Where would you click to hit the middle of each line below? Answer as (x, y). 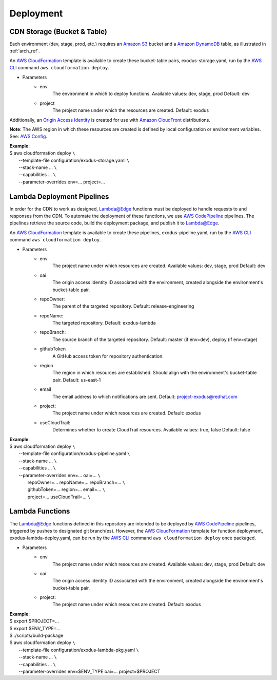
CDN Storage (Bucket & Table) (58, 32)
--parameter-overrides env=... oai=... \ (60, 475)
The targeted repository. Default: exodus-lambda (104, 323)
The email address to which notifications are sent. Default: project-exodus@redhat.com (145, 396)
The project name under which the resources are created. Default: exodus (131, 110)
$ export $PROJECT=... (34, 621)
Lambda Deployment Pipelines (59, 196)
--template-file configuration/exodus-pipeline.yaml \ (74, 454)
